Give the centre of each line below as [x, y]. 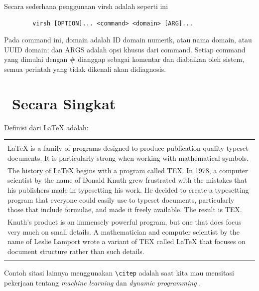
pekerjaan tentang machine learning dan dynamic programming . [103, 282]
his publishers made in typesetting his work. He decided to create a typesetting [128, 189]
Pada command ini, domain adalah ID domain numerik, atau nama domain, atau [128, 40]
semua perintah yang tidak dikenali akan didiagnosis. [85, 69]
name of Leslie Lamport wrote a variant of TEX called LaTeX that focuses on [127, 241]
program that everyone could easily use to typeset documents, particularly [121, 199]
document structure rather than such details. [76, 251]
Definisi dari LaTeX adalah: [46, 127]
